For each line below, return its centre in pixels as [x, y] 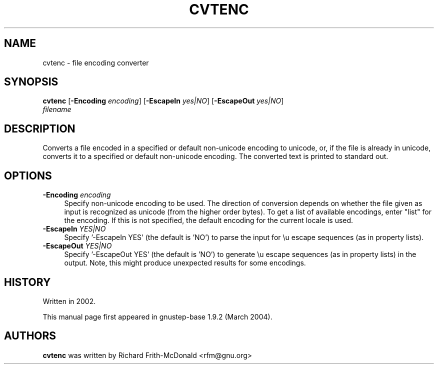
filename [57, 109]
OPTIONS [28, 175]
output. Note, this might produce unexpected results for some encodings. [185, 263]
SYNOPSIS [31, 82]
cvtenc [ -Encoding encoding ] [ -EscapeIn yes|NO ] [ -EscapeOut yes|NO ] [163, 101]
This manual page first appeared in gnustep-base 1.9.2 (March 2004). [157, 316]
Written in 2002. [69, 301]
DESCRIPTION [40, 128]
